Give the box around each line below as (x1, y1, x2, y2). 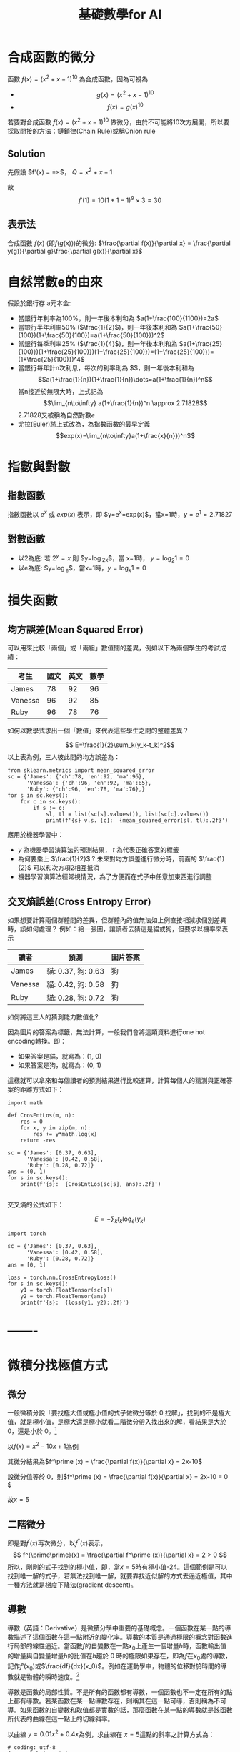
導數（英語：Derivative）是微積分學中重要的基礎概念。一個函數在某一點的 (7, 1623, 225, 1632)
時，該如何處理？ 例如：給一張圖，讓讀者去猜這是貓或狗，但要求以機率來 (7, 924, 222, 933)
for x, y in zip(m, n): (20, 1124, 91, 1132)
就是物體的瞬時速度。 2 (13, 1671, 80, 1681)
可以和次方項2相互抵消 (33, 863, 100, 872)
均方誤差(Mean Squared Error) (7, 623, 144, 635)
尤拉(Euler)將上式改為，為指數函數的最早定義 (17, 420, 151, 429)
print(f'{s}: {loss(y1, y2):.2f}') (20, 1299, 130, 1306)
